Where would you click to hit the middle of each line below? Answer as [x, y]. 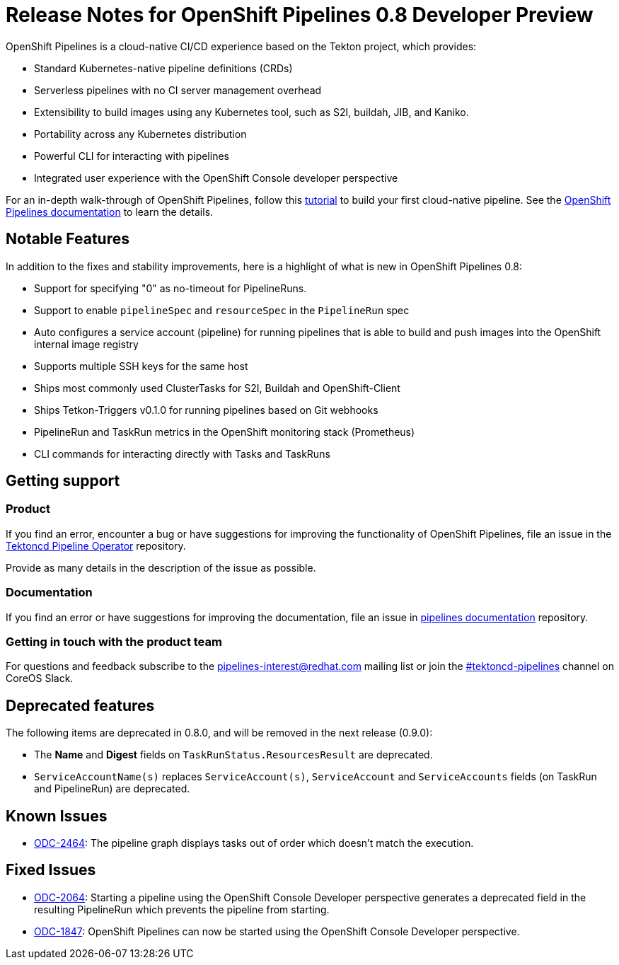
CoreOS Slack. [40, 678]
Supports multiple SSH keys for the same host [141, 366]
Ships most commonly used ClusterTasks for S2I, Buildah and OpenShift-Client [217, 388]
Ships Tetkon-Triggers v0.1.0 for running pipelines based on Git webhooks [206, 410]
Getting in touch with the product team [114, 641]
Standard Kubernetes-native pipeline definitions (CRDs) [163, 68]
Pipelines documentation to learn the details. [110, 212]
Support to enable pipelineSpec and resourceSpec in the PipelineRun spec [222, 310]
